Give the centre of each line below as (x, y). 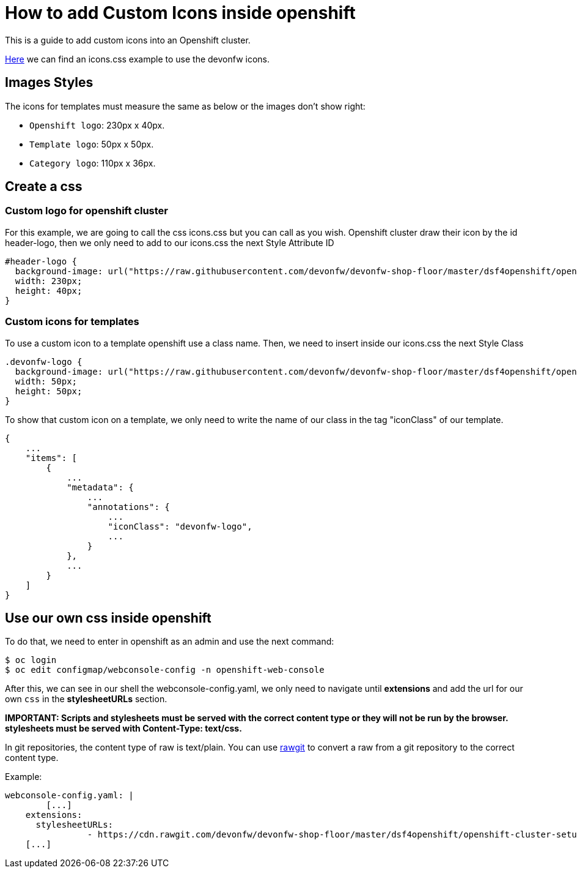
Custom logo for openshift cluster (86, 211)
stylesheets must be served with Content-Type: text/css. (123, 729)
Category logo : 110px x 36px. (93, 163)
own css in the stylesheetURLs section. (86, 699)
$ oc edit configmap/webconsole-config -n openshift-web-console (165, 670)
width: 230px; (49, 281)
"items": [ (51, 458)
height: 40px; (49, 290)
